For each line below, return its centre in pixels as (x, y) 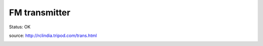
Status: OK (20, 27)
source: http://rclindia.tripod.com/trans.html (53, 35)
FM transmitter (40, 12)
